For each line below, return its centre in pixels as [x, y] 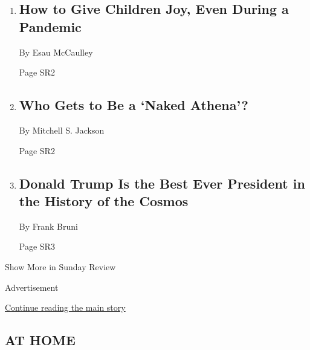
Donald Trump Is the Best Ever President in [162, 183]
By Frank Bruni [48, 226]
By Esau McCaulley [56, 52]
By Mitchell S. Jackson [62, 130]
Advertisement [32, 287]
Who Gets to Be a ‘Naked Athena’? [134, 105]
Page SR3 [37, 246]
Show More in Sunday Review [60, 266]
